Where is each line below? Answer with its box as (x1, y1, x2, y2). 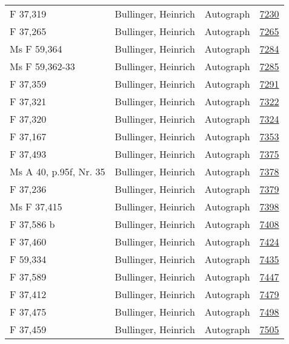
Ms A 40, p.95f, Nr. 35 (10, 164, 105, 178)
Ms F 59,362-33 (10, 59, 75, 73)
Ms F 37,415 (10, 200, 62, 213)
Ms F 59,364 (10, 42, 62, 56)
